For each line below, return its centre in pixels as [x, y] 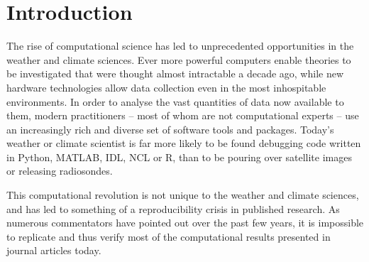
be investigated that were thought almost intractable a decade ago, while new [175, 73]
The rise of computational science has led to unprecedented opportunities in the [180, 46]
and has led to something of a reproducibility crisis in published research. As [173, 208]
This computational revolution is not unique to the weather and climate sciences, [183, 195]
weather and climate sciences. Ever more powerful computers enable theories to [179, 59]
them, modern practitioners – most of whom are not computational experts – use [183, 115]
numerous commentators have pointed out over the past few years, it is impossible [185, 223]
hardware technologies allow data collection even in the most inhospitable [166, 87]
